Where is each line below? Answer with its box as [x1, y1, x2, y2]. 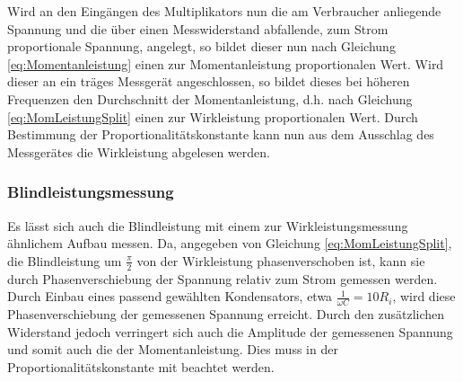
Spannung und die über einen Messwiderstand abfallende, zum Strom [7, 19, 389, 38]
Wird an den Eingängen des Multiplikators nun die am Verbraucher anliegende [7, 2, 441, 20]
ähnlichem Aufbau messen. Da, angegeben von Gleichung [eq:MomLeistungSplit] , [7, 234, 452, 253]
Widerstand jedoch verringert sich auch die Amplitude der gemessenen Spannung [7, 322, 453, 341]
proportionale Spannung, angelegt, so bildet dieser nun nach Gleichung [7, 37, 396, 56]
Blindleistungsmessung [7, 181, 174, 203]
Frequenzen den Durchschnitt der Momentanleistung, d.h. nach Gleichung [7, 89, 413, 108]
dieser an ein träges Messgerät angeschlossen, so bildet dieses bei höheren [7, 72, 410, 91]
